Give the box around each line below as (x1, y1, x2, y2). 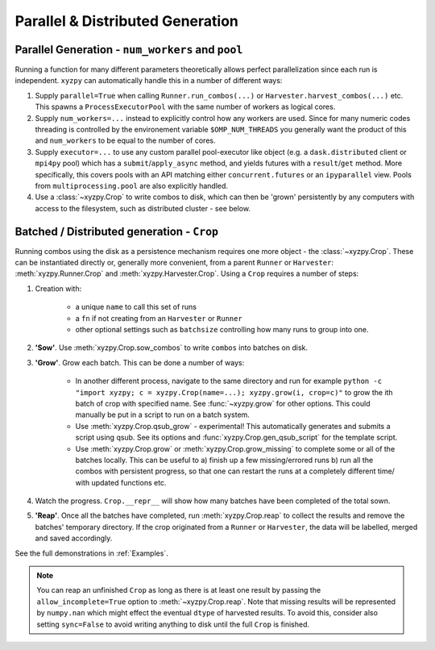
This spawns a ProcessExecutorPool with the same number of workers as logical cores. (35, 102, 336, 112)
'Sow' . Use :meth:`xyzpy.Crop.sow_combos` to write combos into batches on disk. (35, 343, 308, 352)
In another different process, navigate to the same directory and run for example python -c (75, 376, 383, 386)
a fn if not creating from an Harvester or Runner (75, 313, 243, 323)
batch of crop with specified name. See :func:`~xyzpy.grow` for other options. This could (75, 398, 371, 408)
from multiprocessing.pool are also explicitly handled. (35, 181, 229, 190)
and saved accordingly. (35, 533, 113, 544)
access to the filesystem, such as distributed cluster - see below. (35, 203, 251, 213)
